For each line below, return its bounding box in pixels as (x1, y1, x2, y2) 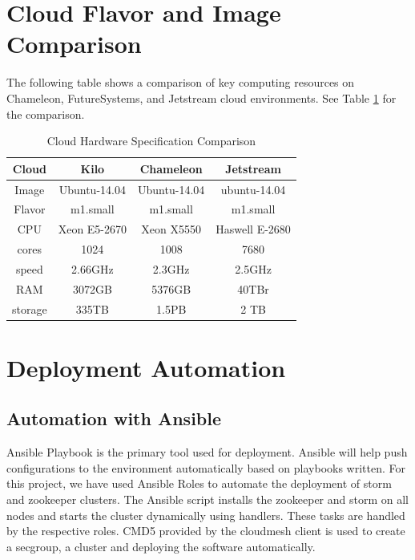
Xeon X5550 (141, 221, 201, 237)
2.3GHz (152, 260, 190, 277)
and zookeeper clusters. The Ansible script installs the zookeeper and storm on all (6, 491, 409, 508)
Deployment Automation (6, 351, 286, 383)
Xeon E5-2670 (58, 221, 127, 237)
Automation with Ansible (6, 406, 222, 431)
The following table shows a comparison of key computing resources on (6, 74, 355, 91)
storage (12, 300, 47, 317)
